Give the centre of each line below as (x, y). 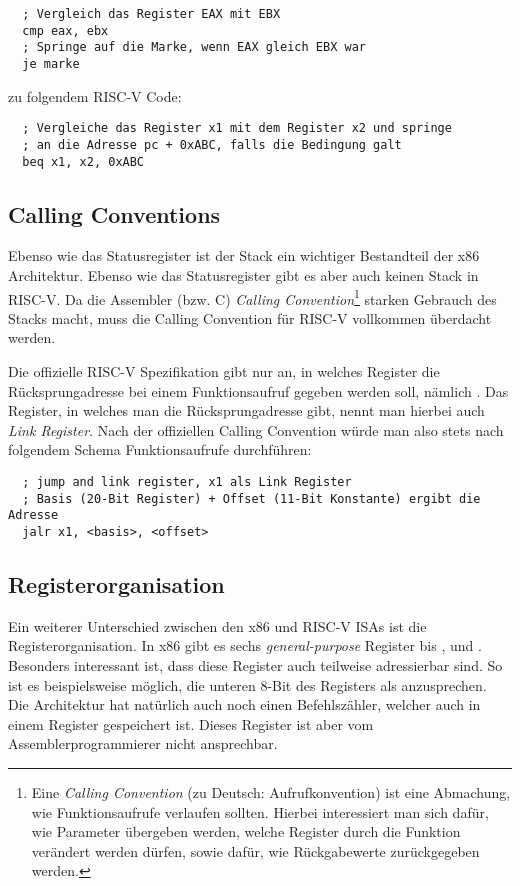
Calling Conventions (114, 213)
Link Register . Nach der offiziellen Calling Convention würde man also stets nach (256, 429)
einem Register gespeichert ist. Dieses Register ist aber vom (191, 723)
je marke (51, 63)
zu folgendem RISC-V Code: (95, 95)
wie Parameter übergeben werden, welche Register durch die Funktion (246, 831)
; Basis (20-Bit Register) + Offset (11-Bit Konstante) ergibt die (251, 498)
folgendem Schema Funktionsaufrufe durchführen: (160, 449)
